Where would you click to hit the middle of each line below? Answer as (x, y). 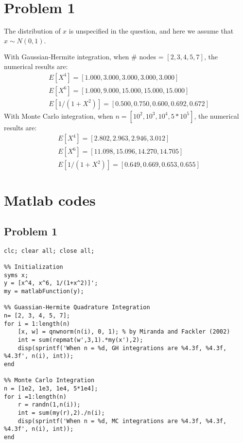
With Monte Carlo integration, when (59, 115)
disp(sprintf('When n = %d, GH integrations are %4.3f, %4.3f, (122, 348)
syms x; (16, 275)
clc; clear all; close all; (49, 251)
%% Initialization (34, 267)
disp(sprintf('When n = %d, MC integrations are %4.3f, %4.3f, (122, 421)
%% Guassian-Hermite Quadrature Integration (77, 308)
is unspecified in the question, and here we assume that (151, 31)
